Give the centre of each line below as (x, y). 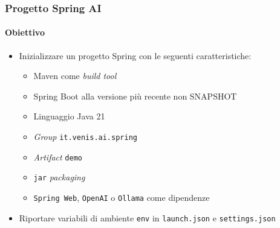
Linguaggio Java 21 (69, 116)
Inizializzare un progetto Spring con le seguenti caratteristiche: (135, 55)
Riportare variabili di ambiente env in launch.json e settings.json (147, 217)
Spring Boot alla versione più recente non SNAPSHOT (135, 96)
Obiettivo (25, 32)
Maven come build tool (75, 76)
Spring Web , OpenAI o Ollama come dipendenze (122, 197)
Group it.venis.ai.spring (85, 137)
